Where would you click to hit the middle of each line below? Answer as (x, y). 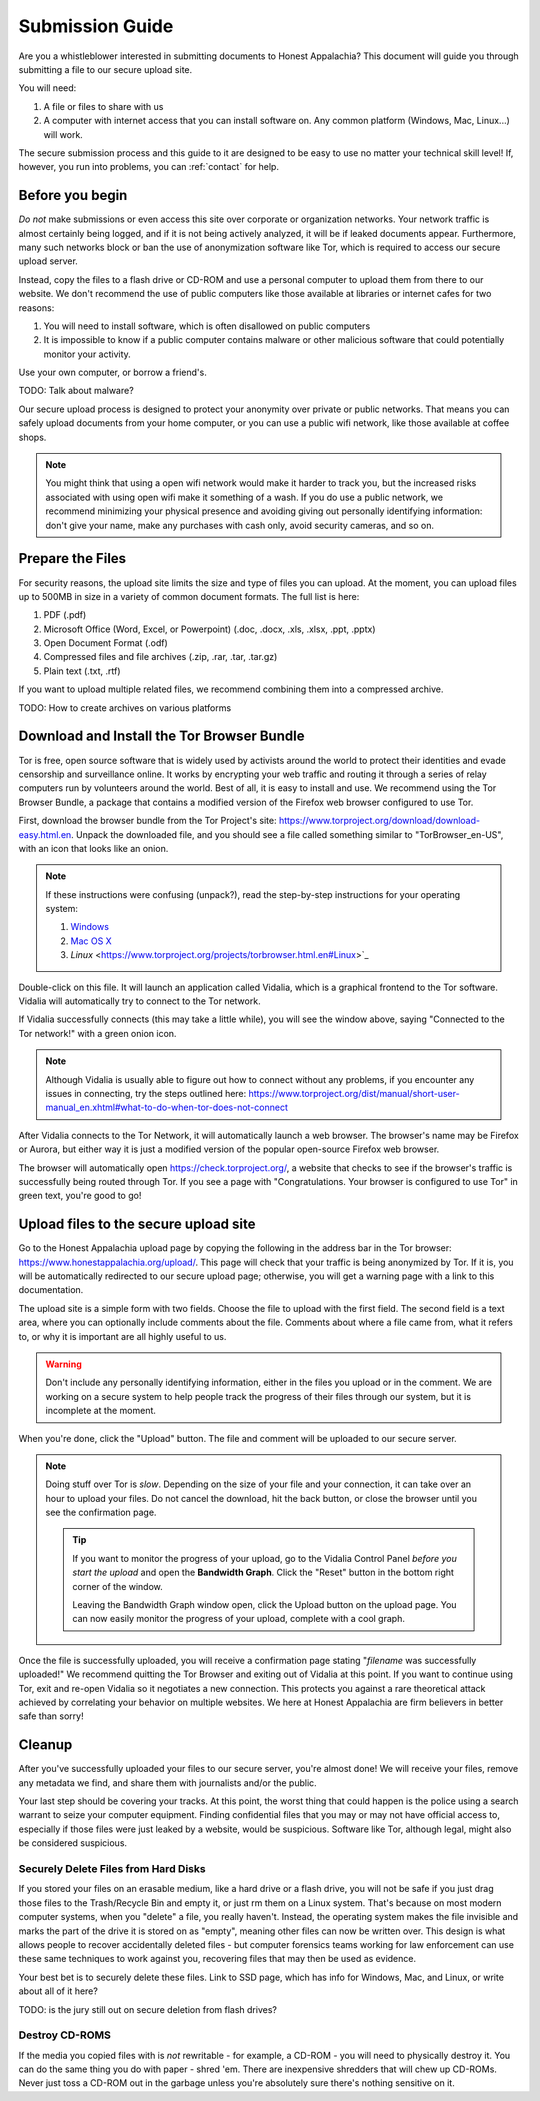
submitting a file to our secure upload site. (105, 69)
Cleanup (45, 1745)
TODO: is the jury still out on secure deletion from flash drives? (147, 2009)
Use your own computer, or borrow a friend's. (112, 372)
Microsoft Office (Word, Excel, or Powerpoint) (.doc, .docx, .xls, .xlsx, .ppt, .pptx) (209, 629)
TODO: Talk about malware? (76, 391)
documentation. (51, 1290)
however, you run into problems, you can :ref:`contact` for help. (149, 167)
